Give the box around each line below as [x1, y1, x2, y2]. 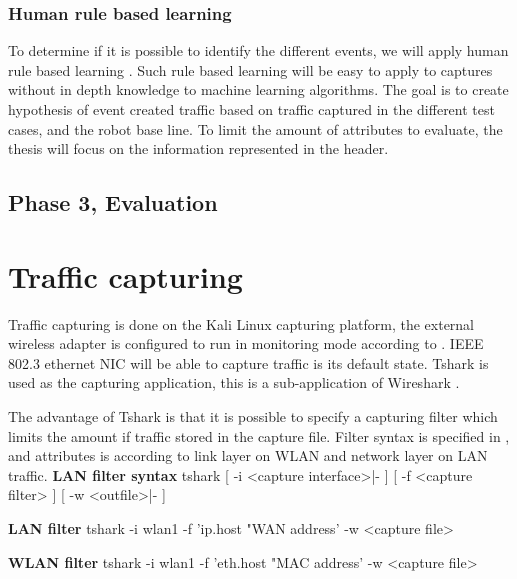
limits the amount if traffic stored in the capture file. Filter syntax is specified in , [8, 425, 510, 446]
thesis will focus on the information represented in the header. [8, 138, 389, 159]
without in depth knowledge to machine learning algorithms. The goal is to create [8, 79, 509, 100]
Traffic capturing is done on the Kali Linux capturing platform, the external [8, 313, 475, 334]
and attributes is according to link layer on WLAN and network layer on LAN [8, 445, 488, 466]
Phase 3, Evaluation [8, 187, 218, 218]
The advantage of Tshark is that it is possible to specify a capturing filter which [8, 406, 498, 427]
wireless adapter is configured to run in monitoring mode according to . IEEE [8, 333, 484, 354]
